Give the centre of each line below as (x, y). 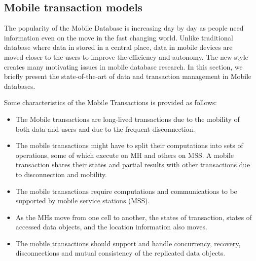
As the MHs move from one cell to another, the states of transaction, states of (134, 217)
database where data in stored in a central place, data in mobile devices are (118, 47)
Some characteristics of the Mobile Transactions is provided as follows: (110, 102)
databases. (20, 86)
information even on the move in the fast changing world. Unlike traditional (119, 37)
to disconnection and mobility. (61, 174)
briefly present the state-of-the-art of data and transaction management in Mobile (128, 76)
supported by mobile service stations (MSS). (83, 201)
